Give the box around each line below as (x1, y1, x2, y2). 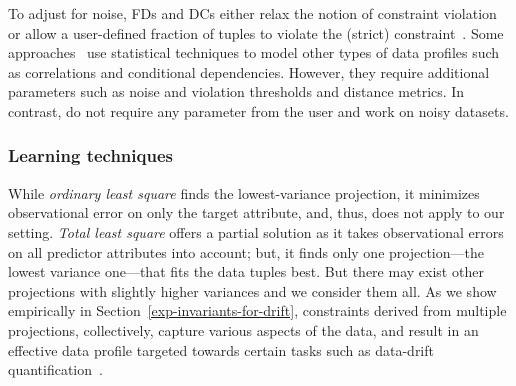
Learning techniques (8, 143, 173, 168)
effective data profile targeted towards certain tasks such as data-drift (8, 339, 434, 360)
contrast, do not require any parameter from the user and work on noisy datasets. (8, 100, 509, 121)
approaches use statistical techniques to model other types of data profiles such (8, 42, 500, 63)
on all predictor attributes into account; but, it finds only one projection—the (8, 241, 484, 262)
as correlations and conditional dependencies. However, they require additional (8, 61, 490, 82)
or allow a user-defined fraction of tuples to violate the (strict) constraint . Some (8, 22, 504, 43)
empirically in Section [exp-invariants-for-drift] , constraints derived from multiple (8, 300, 507, 321)
